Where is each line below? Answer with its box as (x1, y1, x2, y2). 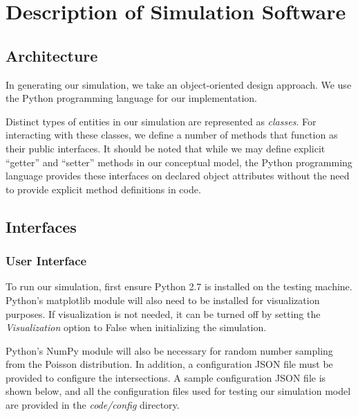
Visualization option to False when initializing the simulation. (6, 320, 267, 335)
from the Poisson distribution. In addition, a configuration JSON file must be (6, 357, 333, 371)
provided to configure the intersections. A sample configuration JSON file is (6, 370, 326, 384)
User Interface (6, 252, 87, 269)
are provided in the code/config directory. (6, 398, 180, 412)
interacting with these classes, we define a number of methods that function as (6, 127, 338, 142)
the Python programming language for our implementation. (6, 91, 258, 105)
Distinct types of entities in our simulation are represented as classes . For (6, 114, 317, 128)
